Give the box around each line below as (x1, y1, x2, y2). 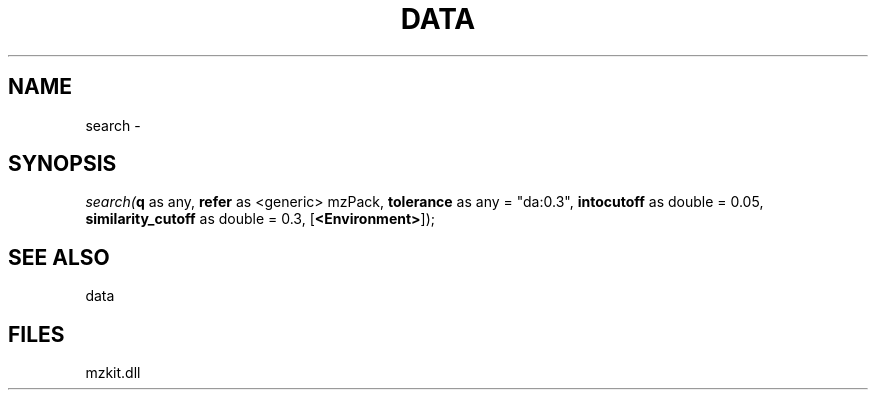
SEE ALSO (8, 244, 110, 270)
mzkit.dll (85, 364, 141, 382)
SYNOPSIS (8, 151, 117, 177)
